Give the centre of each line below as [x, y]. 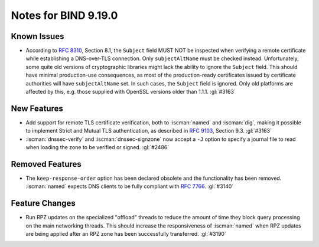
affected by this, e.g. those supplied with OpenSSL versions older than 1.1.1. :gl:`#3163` [131, 92]
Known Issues [38, 36]
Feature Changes [43, 203]
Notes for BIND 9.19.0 [64, 15]
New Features [37, 108]
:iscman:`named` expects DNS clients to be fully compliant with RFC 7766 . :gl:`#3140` [130, 186]
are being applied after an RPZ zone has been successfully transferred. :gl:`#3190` [126, 234]
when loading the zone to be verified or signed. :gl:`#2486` [97, 147]
